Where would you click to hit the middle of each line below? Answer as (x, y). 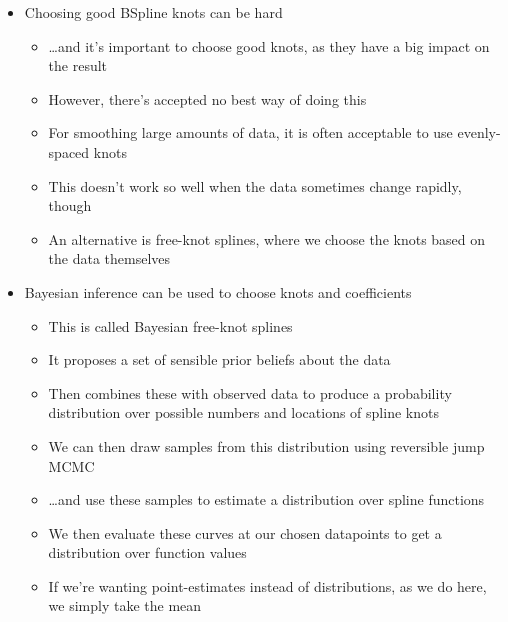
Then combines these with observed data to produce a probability (250, 392)
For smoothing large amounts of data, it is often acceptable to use (250, 132)
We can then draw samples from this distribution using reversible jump (266, 445)
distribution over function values (147, 552)
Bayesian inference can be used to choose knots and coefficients (218, 291)
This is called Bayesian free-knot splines (170, 325)
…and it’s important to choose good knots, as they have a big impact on (269, 45)
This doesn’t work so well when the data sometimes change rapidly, (255, 185)
